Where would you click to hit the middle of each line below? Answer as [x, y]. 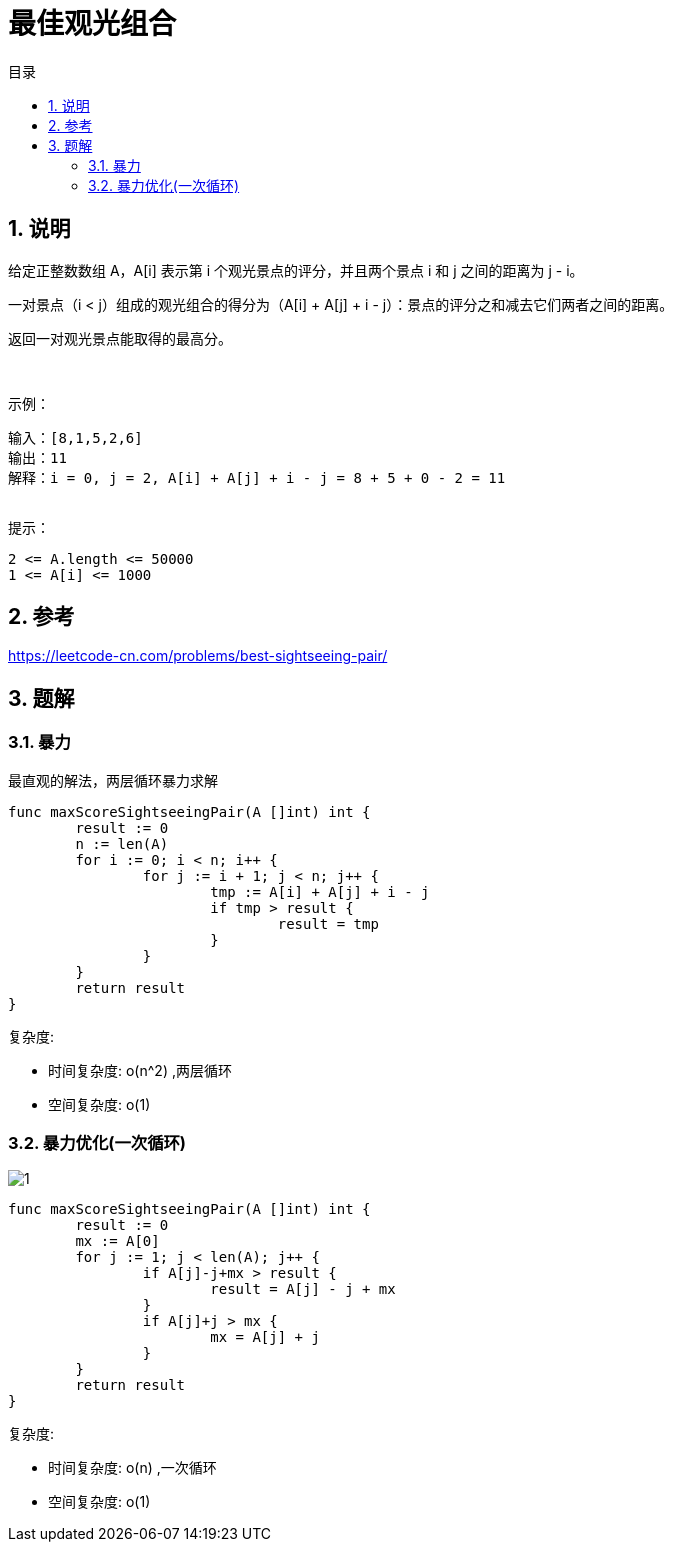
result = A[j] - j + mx [303, 1289]
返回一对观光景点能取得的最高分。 [120, 338]
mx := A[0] [117, 1241]
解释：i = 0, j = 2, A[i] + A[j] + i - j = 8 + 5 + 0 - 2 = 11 [257, 477]
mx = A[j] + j [265, 1337]
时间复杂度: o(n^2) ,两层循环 [140, 1070]
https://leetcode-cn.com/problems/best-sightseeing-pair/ [198, 656]
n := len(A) [122, 843]
